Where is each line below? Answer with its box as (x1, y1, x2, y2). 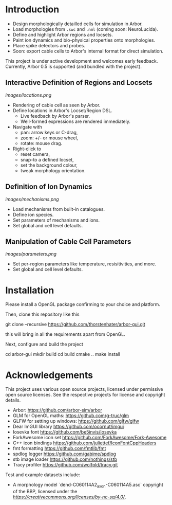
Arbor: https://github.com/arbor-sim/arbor (12, 407, 103, 413)
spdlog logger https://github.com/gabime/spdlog (12, 451, 117, 457)
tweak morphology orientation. (20, 167, 86, 173)
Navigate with (12, 123, 42, 130)
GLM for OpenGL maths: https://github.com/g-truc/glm (12, 412, 129, 419)
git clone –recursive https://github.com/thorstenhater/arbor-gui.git (5, 321, 145, 328)
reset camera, (20, 151, 50, 157)
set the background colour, (20, 162, 78, 168)
